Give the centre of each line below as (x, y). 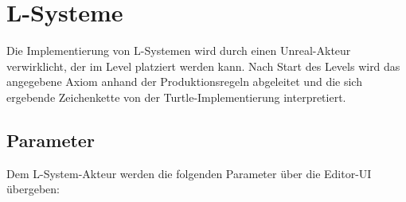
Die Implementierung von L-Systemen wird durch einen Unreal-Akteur (179, 50)
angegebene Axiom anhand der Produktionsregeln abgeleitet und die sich (184, 82)
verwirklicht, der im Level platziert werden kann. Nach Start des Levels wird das (203, 66)
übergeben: (33, 189)
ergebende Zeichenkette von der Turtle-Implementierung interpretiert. (176, 97)
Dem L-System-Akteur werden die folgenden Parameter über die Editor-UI (189, 173)
